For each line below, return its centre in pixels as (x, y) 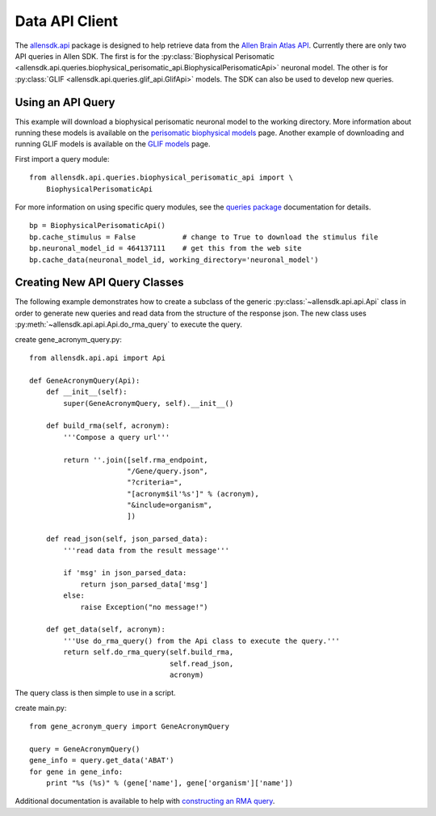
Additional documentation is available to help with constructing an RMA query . (145, 801)
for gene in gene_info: (76, 772)
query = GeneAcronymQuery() (85, 749)
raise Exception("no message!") (145, 607)
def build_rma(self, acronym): (108, 426)
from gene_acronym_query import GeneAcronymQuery (130, 727)
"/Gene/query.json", (168, 471)
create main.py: (41, 708)
